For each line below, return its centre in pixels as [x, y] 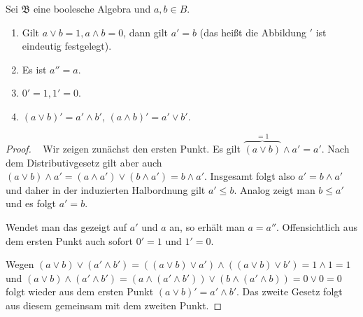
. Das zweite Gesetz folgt [290, 291]
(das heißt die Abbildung [253, 32]
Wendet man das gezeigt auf [66, 226]
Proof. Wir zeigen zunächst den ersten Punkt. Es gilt [123, 148]
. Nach [335, 148]
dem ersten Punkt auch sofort [70, 240]
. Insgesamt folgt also [250, 176]
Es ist [34, 69]
